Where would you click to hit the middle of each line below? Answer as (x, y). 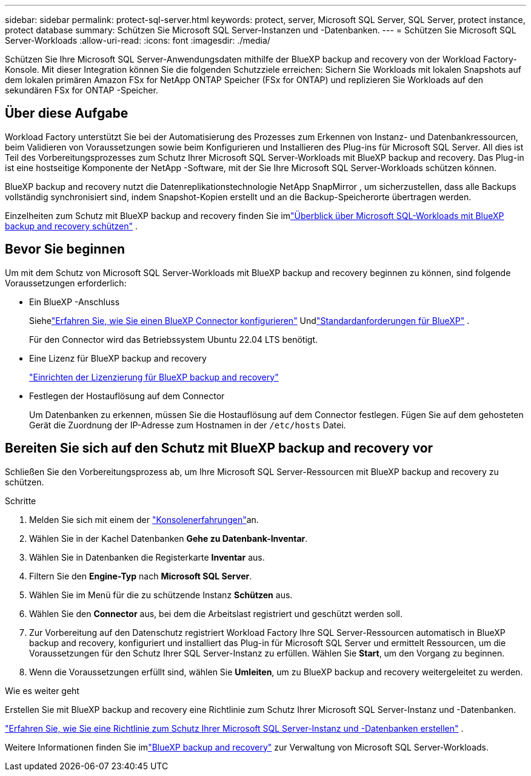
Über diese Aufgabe (67, 113)
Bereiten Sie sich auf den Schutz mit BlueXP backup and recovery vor (219, 448)
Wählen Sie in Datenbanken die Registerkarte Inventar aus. (147, 557)
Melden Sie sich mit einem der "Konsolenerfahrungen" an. (144, 519)
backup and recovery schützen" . (72, 226)
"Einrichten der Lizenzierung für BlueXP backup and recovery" (154, 377)
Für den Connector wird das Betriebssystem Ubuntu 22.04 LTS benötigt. (174, 339)
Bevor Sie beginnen (65, 249)
